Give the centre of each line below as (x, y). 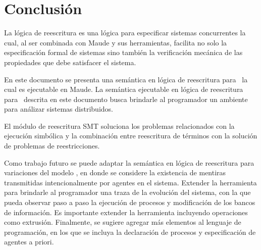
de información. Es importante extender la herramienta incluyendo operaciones (126, 212)
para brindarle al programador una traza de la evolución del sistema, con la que (127, 192)
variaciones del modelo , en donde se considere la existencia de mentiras (115, 172)
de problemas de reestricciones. (52, 146)
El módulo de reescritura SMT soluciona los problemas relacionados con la (119, 126)
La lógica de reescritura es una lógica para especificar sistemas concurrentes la (125, 33)
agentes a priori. (29, 242)
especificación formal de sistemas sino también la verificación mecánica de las (123, 52)
